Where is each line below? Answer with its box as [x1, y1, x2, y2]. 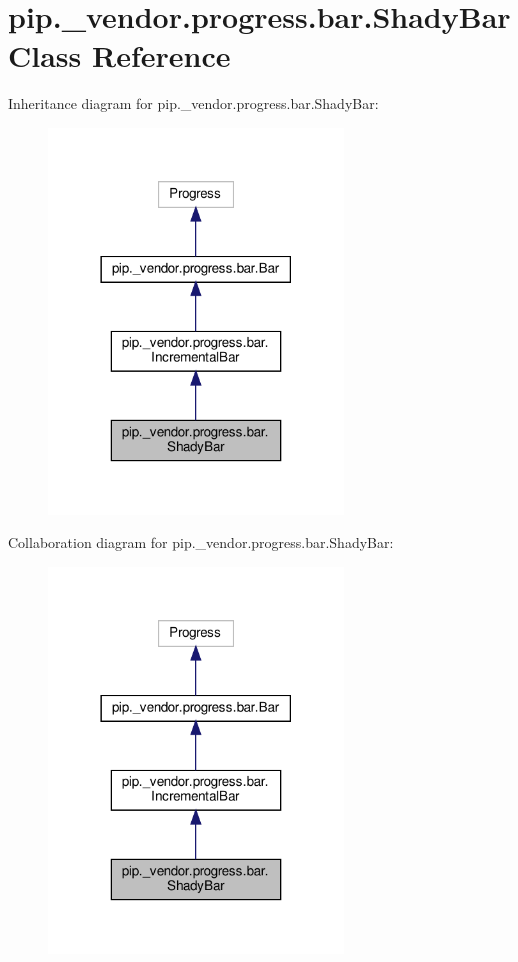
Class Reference [8, 35, 231, 76]
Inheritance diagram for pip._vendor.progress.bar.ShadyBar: [8, 93, 379, 114]
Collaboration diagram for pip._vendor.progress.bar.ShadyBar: [8, 532, 394, 553]
